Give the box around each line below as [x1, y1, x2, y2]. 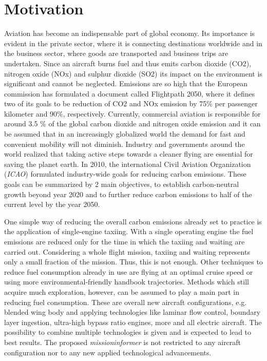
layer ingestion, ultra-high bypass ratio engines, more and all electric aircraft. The [4, 316, 262, 327]
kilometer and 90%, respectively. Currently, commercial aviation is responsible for [4, 108, 261, 119]
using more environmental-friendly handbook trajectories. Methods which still [4, 276, 249, 287]
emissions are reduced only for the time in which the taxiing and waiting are [4, 236, 245, 246]
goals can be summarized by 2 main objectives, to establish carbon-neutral [4, 179, 239, 189]
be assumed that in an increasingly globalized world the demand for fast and [4, 128, 245, 139]
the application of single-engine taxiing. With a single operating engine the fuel [4, 226, 254, 237]
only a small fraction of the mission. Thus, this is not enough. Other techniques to [4, 256, 263, 267]
